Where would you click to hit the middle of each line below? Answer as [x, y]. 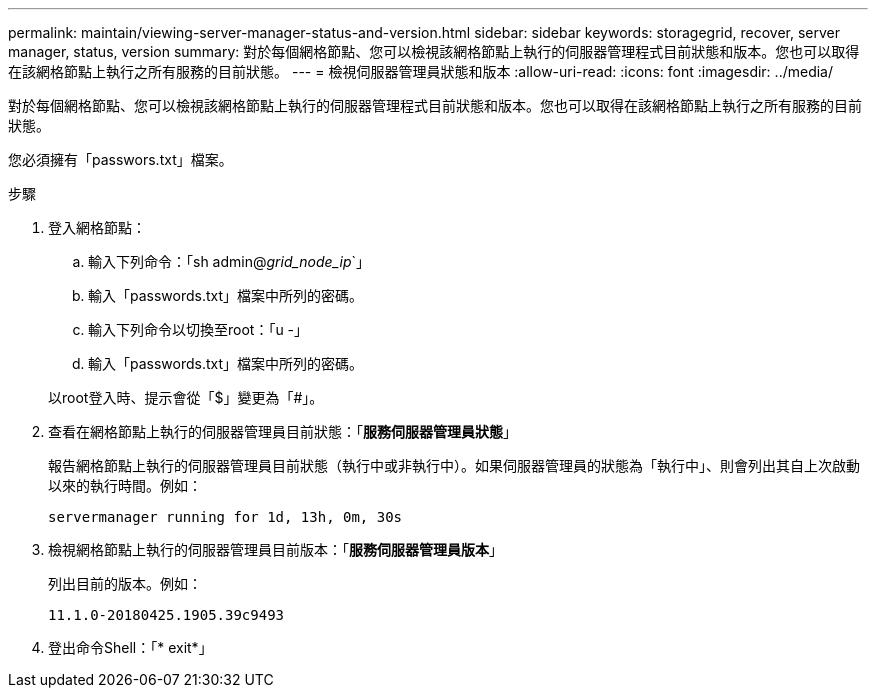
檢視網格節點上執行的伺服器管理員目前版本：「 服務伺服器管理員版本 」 [275, 549]
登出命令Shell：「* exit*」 [130, 647]
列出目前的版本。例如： [125, 583]
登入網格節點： [97, 227]
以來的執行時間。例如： [125, 485]
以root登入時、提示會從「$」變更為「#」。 [186, 397]
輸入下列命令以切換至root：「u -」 [198, 329]
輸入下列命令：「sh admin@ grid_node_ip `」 [229, 261]
